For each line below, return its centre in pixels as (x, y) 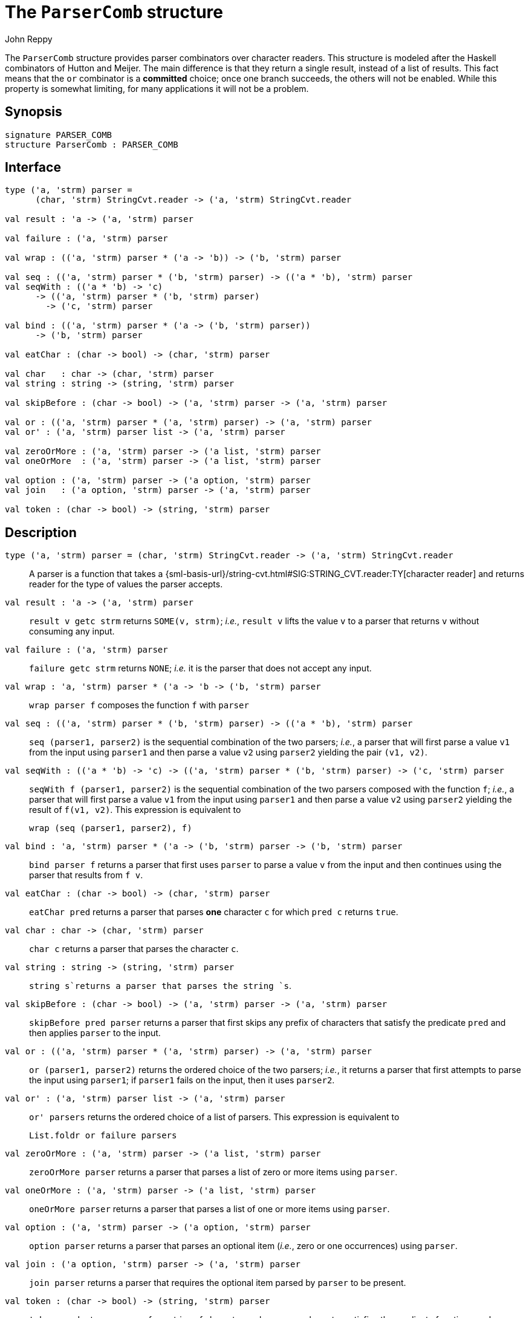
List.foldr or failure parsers (103, 1136)
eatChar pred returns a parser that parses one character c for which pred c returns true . (214, 912)
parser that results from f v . (86, 875)
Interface (33, 168)
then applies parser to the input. (95, 1033)
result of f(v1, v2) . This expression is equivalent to (135, 810)
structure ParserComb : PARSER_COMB (92, 144)
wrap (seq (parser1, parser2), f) (111, 828)
